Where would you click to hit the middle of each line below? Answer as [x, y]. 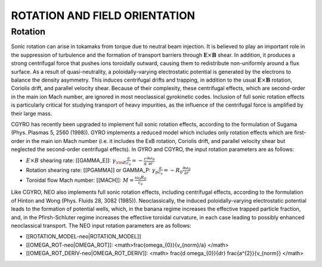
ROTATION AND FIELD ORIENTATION [103, 15]
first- [300, 133]
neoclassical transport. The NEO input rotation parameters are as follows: [101, 226]
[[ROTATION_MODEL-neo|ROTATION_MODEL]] [83, 237]
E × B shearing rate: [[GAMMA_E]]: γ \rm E [76, 161]
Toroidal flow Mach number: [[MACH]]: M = [80, 180]
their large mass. [32, 113]
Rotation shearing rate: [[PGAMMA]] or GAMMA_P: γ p [92, 171]
